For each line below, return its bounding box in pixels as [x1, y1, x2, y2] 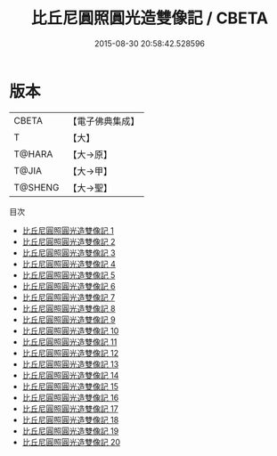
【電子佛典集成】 [68, 115, 140, 127]
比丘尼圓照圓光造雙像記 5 [21, 269, 116, 281]
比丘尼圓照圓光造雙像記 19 [21, 425, 119, 436]
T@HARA [13, 148, 53, 160]
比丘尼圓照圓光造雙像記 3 [21, 247, 116, 258]
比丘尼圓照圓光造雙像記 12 [21, 347, 118, 358]
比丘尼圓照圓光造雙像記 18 [21, 414, 119, 425]
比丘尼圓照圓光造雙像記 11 [21, 336, 118, 347]
